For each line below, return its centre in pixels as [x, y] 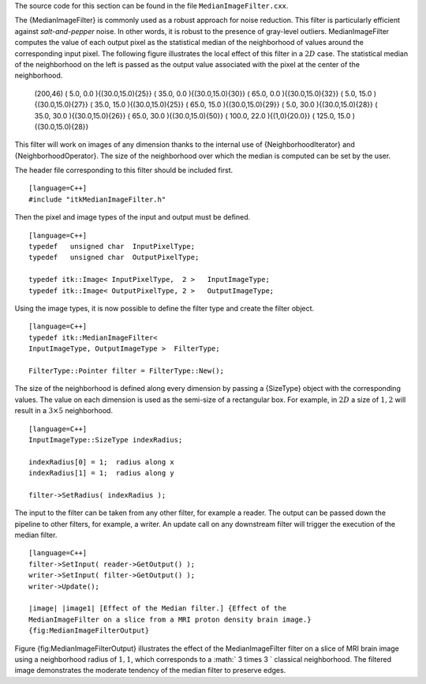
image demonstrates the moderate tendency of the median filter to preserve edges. [150, 671]
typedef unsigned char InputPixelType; [112, 246]
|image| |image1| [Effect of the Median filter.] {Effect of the [158, 609]
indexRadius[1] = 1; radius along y [102, 473]
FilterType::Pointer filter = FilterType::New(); [127, 370]
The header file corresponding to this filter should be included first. [123, 171]
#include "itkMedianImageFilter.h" [97, 199]
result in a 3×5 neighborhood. [64, 411]
